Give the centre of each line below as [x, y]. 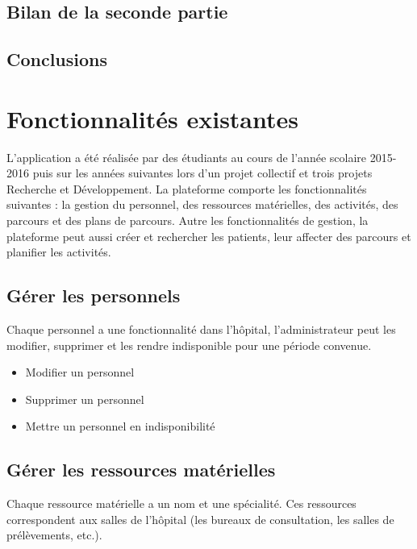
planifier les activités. [59, 252]
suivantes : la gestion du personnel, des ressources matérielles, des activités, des [202, 204]
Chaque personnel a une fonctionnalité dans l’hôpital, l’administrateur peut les [201, 329]
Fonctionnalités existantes [152, 118]
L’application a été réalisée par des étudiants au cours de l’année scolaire [186, 157]
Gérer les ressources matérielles [141, 470]
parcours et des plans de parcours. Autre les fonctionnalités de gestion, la [188, 220]
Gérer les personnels [94, 295]
